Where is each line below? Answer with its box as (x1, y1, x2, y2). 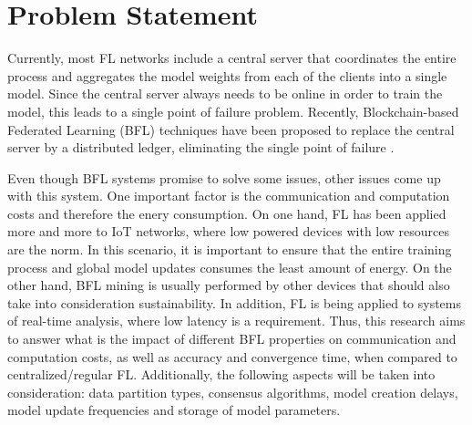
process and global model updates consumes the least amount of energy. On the (7, 257, 452, 276)
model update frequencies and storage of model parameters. (7, 400, 341, 420)
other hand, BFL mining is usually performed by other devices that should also (7, 275, 450, 295)
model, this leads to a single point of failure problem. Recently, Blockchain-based (7, 101, 459, 120)
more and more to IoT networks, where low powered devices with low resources (7, 222, 450, 241)
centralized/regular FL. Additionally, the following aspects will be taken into (7, 365, 436, 384)
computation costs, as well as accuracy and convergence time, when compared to (7, 347, 457, 366)
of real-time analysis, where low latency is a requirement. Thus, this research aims (7, 311, 466, 330)
